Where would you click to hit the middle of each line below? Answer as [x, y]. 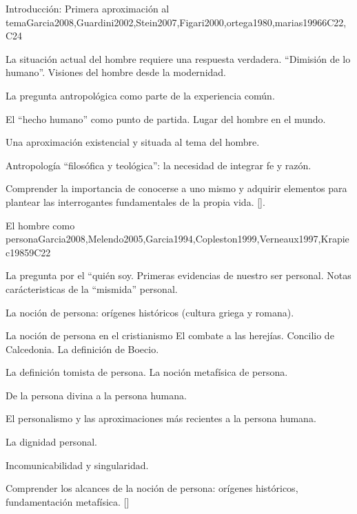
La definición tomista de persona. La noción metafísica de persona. [147, 372]
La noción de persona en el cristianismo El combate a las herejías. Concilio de [170, 335]
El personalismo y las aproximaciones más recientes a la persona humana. [161, 418]
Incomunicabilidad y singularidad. [77, 465]
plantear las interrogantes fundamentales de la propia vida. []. [135, 201]
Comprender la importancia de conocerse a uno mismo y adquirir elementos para [176, 188]
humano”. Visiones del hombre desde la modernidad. [116, 72]
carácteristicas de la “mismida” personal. [92, 288]
